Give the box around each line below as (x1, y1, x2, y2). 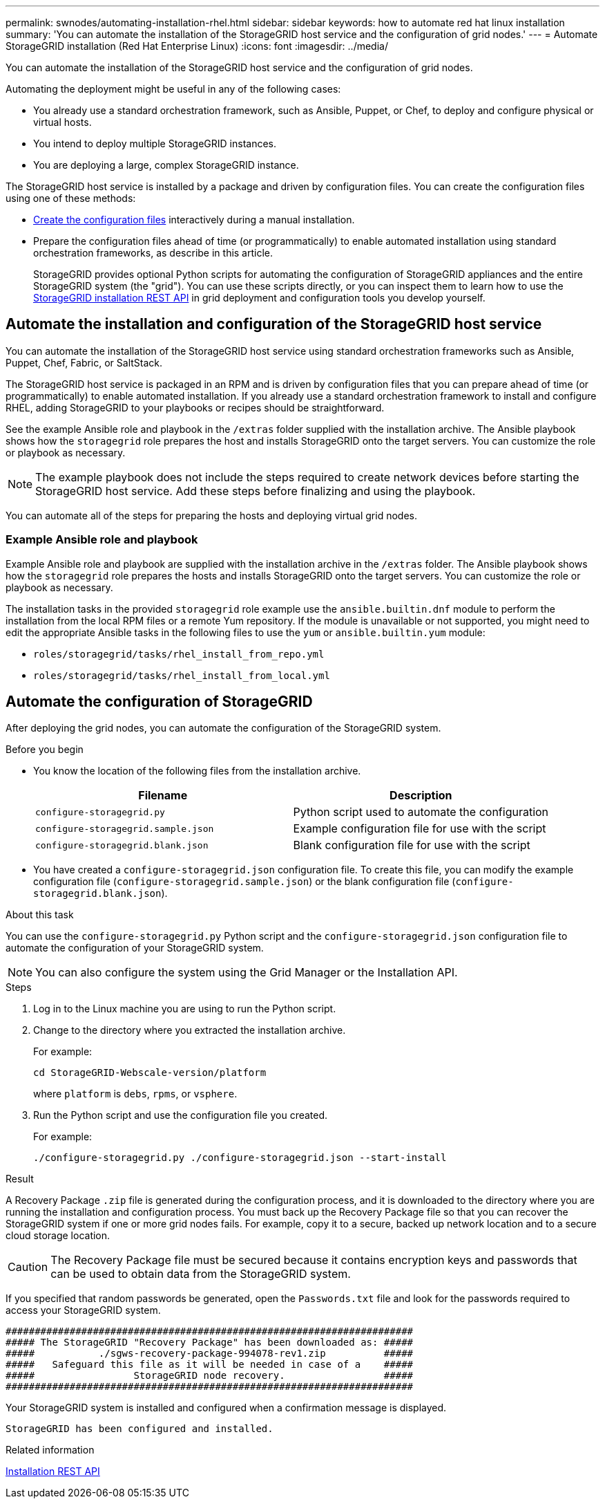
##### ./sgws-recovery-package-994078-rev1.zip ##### (6, 1348, 414, 1359)
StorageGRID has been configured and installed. (6, 1423, 273, 1435)
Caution (8, 1260, 48, 1274)
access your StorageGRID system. (6, 1304, 161, 1317)
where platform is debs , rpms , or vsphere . (33, 1088, 238, 1100)
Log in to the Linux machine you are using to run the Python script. (33, 1003, 336, 1015)
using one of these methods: (6, 192, 136, 204)
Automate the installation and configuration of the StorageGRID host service (6, 315, 542, 333)
